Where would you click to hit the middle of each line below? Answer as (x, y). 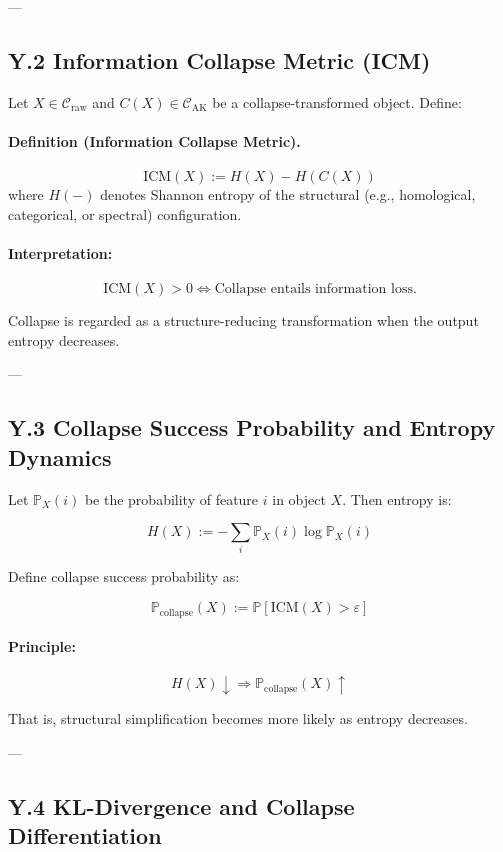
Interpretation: (60, 252)
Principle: (42, 646)
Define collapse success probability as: (124, 576)
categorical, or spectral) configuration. (125, 213)
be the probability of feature (171, 498)
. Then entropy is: (397, 498)
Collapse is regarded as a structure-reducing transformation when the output (243, 320)
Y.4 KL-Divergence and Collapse (181, 805)
